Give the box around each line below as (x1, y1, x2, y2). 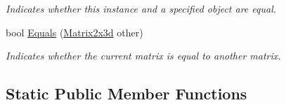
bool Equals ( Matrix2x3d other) (6, 24, 143, 39)
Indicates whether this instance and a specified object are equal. (6, 1, 277, 15)
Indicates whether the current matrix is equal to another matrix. (6, 48, 281, 63)
